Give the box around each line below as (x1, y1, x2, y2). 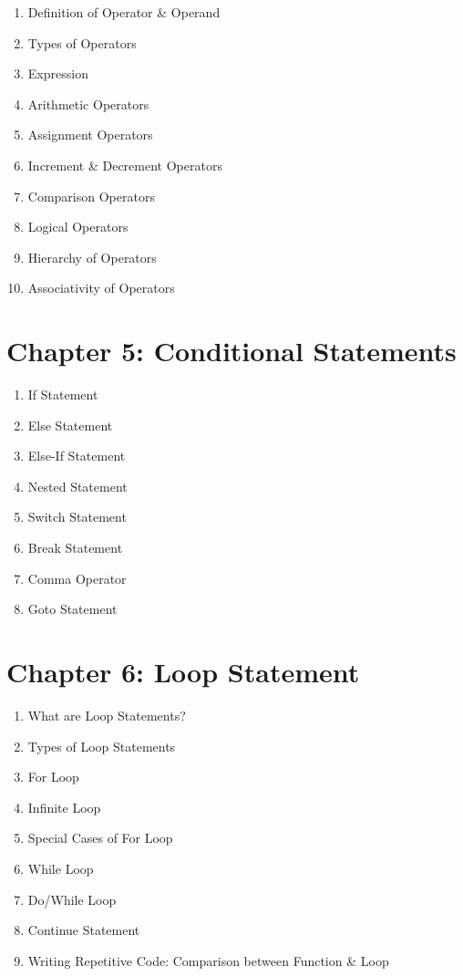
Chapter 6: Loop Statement (6, 653, 360, 690)
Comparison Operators (27, 186, 155, 205)
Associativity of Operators (27, 278, 175, 297)
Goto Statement (27, 599, 118, 618)
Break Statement (27, 538, 123, 557)
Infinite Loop (27, 797, 101, 816)
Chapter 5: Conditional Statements (6, 332, 457, 369)
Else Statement (27, 415, 113, 434)
